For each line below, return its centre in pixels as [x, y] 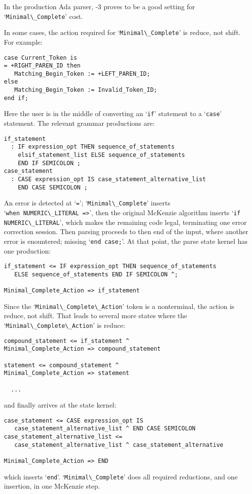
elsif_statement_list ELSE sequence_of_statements [101, 155]
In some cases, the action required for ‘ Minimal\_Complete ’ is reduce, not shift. [122, 32]
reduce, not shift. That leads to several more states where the [96, 315]
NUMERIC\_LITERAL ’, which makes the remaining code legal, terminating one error [126, 222]
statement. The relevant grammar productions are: [79, 123]
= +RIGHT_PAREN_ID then [42, 66]
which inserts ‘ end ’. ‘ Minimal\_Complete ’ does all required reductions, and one [121, 476]
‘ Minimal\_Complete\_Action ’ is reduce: [65, 325]
